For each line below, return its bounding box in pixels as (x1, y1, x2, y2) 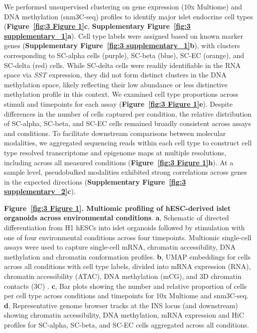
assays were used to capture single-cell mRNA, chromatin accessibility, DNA (4, 242, 236, 252)
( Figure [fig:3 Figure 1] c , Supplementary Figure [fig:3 (4, 21, 191, 31)
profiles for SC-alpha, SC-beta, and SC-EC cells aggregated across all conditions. (4, 320, 249, 330)
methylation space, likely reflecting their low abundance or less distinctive (4, 79, 228, 89)
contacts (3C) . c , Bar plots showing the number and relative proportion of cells (4, 280, 247, 291)
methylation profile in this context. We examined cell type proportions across (4, 89, 238, 99)
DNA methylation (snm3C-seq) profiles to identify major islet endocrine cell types (4, 11, 253, 21)
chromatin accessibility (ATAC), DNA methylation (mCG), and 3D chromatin (4, 271, 242, 281)
